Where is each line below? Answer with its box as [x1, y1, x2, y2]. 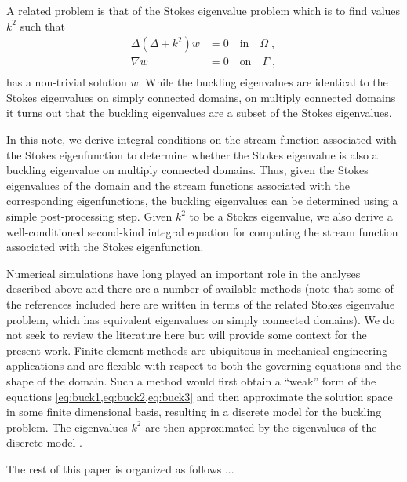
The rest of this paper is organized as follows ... [6, 460, 234, 477]
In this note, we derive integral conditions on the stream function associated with [6, 131, 397, 148]
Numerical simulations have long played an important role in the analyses [6, 265, 361, 281]
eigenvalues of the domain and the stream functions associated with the [6, 177, 350, 193]
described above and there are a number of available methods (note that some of [6, 280, 394, 297]
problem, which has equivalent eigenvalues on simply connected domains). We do [6, 311, 395, 327]
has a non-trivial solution [6, 74, 127, 90]
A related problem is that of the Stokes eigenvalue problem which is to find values [6, 2, 401, 18]
